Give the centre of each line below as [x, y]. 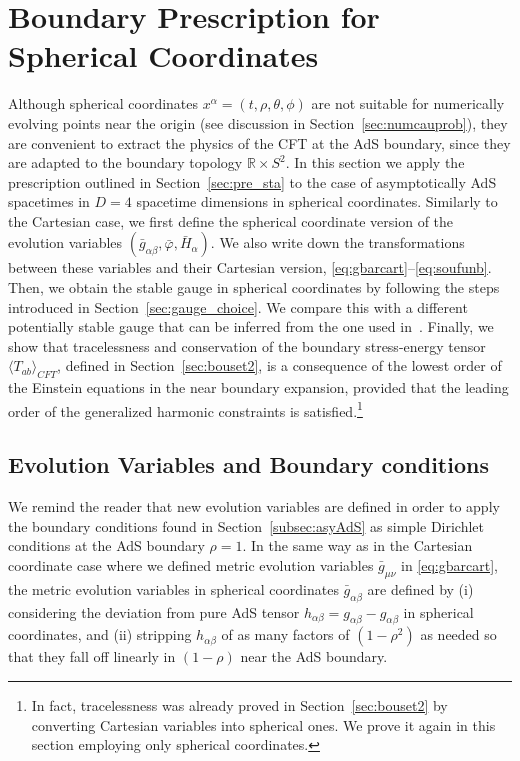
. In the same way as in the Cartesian [357, 545]
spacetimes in [49, 201]
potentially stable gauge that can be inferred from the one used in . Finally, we [251, 326]
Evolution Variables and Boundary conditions [248, 464]
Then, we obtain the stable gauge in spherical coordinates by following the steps [254, 287]
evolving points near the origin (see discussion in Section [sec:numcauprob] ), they [258, 122]
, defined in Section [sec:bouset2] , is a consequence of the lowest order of [279, 365]
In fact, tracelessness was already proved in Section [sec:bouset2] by [239, 705]
